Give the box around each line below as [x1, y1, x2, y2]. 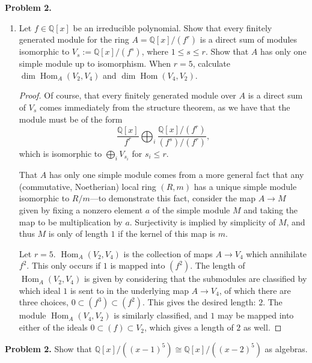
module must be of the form [19, 112, 123, 125]
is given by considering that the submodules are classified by [84, 272, 307, 285]
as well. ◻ [243, 321, 282, 334]
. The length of [190, 259, 245, 272]
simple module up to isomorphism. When [19, 57, 171, 70]
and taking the [243, 203, 298, 216]
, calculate [192, 57, 230, 70]
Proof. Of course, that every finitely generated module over [19, 89, 236, 102]
